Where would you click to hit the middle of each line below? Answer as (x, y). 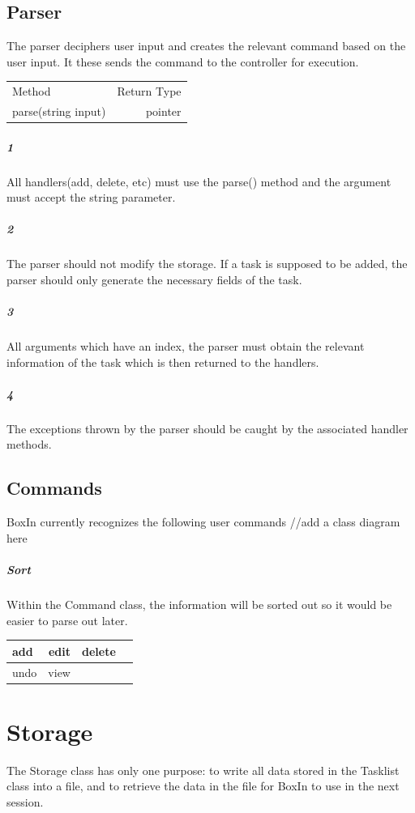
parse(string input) (59, 111)
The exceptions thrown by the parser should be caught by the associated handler (207, 428)
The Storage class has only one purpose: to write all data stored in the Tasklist (203, 770)
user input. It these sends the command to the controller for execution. (183, 61)
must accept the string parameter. (91, 197)
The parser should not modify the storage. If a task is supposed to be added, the (207, 264)
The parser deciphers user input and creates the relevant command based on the (206, 46)
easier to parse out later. (67, 620)
